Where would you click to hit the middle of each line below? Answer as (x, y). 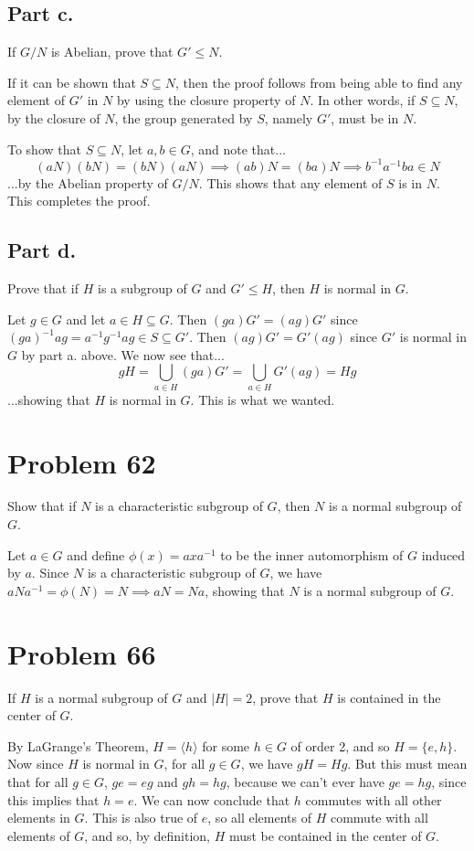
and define (96, 554)
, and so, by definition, (147, 835)
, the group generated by (184, 117)
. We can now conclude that (212, 799)
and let (86, 319)
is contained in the (389, 697)
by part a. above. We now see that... (123, 354)
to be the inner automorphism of (312, 554)
